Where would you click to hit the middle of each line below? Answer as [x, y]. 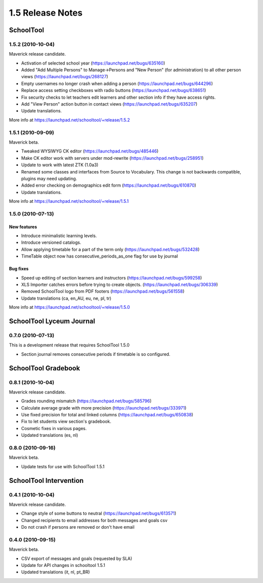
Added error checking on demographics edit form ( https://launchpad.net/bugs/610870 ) [109, 185]
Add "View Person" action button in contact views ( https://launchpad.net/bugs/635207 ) [109, 104]
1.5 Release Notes [46, 13]
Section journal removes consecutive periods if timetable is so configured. [96, 354]
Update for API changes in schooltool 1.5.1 [63, 565]
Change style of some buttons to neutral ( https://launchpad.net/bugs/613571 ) [99, 514]
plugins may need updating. [49, 178]
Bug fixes [19, 269]
